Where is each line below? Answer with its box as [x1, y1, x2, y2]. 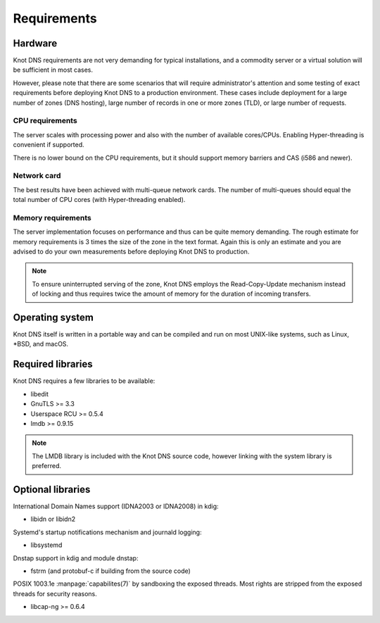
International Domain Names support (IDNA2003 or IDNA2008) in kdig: [13, 502, 219, 510]
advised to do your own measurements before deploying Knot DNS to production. [13, 247, 250, 256]
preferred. [32, 462, 62, 470]
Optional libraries [13, 483, 91, 496]
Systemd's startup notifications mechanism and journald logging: [13, 528, 202, 536]
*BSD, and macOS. [13, 340, 69, 348]
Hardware [13, 37, 58, 49]
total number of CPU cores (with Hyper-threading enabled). [13, 196, 186, 204]
